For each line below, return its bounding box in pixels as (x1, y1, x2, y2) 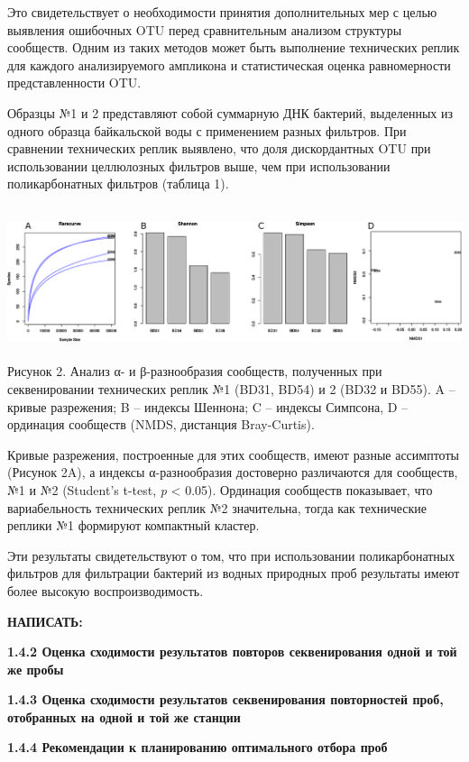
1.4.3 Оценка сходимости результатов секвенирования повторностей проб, (7, 690, 444, 709)
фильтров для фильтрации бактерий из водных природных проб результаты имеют (7, 564, 460, 583)
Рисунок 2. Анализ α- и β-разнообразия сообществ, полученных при (7, 362, 382, 381)
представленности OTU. (7, 73, 142, 92)
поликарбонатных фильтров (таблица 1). (7, 174, 229, 193)
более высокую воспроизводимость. (7, 581, 204, 600)
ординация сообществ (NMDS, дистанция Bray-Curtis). (7, 415, 315, 434)
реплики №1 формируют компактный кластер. (7, 516, 260, 535)
